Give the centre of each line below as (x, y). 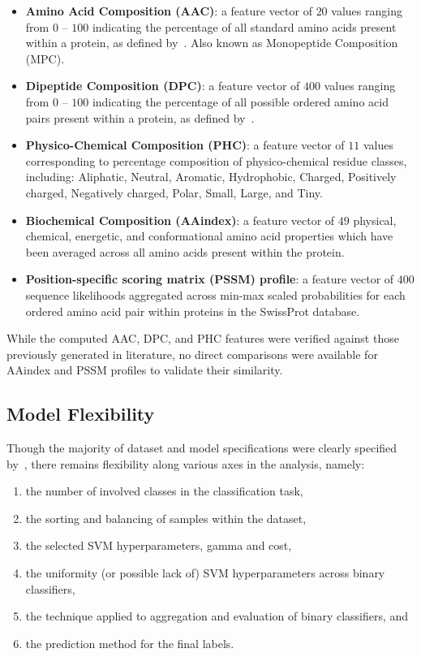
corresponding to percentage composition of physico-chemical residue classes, (216, 160)
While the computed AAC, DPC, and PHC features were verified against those (203, 338)
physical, (375, 220)
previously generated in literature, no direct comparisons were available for (192, 354)
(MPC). (45, 58)
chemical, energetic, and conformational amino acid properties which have (209, 236)
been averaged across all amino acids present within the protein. (185, 251)
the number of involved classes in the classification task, (164, 491)
